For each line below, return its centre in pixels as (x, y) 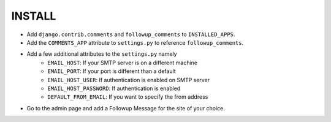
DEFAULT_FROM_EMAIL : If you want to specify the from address (128, 97)
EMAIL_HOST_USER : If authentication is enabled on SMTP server (129, 80)
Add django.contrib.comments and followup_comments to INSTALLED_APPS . (131, 34)
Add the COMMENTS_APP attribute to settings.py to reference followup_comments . (135, 42)
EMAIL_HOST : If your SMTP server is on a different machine (123, 63)
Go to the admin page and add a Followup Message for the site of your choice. (126, 108)
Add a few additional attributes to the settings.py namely (102, 54)
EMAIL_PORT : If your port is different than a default (112, 71)
